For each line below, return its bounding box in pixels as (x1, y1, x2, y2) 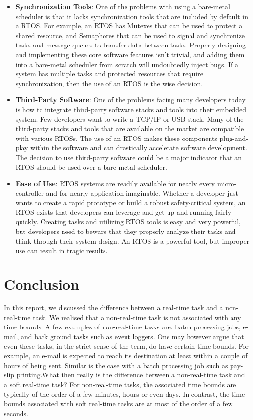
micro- (217, 178, 236, 188)
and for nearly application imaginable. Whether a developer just (46, 187, 238, 198)
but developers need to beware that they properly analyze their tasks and (15, 226, 236, 236)
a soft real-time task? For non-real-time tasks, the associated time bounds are (4, 379, 236, 389)
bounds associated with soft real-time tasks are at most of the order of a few (4, 398, 233, 408)
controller (15, 187, 44, 198)
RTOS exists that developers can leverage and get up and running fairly (15, 207, 232, 217)
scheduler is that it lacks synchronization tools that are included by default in (15, 11, 248, 21)
